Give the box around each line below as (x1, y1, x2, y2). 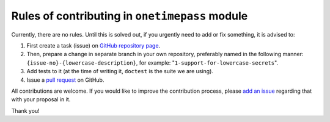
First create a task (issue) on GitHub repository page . (26, 41, 161, 49)
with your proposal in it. (11, 96, 71, 103)
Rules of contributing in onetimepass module (11, 9, 248, 23)
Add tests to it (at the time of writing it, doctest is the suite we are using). (26, 68, 214, 75)
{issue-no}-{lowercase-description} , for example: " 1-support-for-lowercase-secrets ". (26, 59, 278, 66)
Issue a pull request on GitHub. (26, 76, 105, 84)
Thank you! (11, 107, 40, 114)
